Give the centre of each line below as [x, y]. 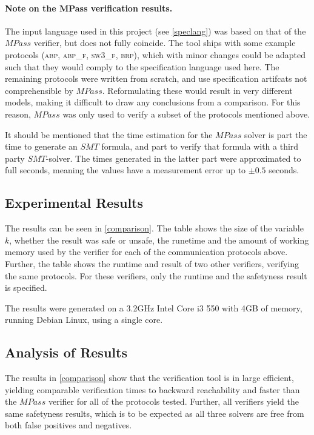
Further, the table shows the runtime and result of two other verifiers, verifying [152, 263]
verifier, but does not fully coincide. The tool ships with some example [165, 43]
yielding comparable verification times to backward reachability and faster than [152, 389]
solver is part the [276, 134]
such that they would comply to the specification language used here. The [142, 66]
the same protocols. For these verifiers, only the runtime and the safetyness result [156, 275]
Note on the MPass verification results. [89, 8]
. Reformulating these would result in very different [197, 90]
